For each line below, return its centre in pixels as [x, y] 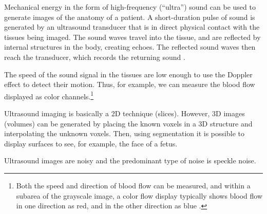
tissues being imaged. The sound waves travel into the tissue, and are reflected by [132, 37]
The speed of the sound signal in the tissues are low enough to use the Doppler [128, 74]
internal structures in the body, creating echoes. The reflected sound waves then [130, 47]
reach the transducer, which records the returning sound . [95, 57]
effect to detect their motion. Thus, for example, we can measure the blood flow [130, 84]
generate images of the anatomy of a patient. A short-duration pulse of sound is [130, 17]
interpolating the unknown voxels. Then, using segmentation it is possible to [124, 133]
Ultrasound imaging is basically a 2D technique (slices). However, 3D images [125, 113]
